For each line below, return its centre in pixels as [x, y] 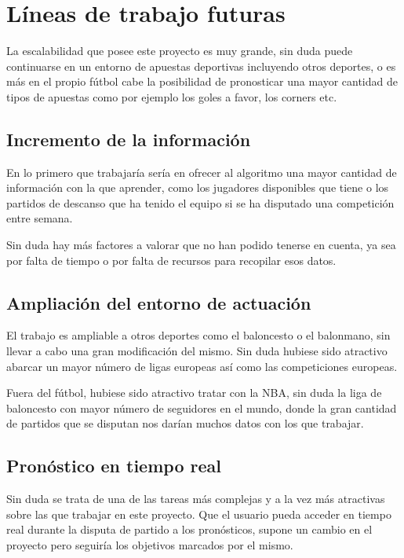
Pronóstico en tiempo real [114, 466]
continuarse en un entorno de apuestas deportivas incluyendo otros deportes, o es [201, 66]
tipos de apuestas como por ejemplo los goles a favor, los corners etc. [172, 96]
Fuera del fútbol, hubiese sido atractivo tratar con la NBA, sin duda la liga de [194, 393]
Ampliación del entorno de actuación [159, 302]
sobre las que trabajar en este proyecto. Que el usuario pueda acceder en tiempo [199, 514]
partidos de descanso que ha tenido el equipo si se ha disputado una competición [200, 202]
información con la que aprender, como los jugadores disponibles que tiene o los [198, 187]
